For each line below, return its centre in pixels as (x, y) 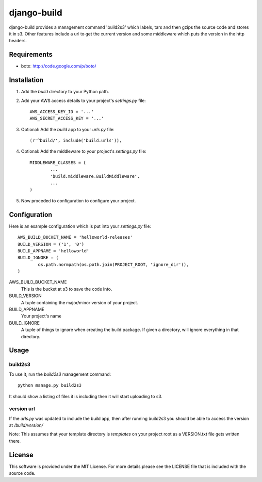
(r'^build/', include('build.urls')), (76, 141)
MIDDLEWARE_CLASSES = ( (58, 162)
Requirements (31, 55)
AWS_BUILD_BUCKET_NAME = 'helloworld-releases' (75, 237)
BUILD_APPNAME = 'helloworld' (54, 251)
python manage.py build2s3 (50, 385)
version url (22, 409)
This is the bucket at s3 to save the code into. (67, 289)
